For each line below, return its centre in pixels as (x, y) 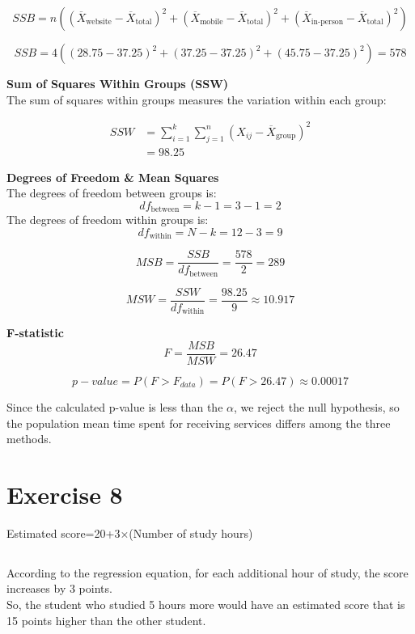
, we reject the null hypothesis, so (317, 406)
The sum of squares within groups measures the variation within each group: (197, 99)
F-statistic (35, 333)
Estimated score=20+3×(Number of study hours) (130, 533)
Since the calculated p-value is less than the (115, 406)
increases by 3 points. (59, 588)
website (99, 22)
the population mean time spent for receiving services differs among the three (199, 423)
